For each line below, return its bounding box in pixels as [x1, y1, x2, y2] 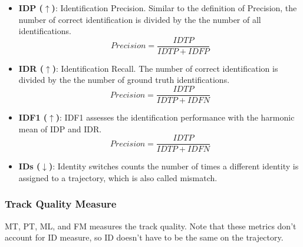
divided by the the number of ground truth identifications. [18, 74, 230, 86]
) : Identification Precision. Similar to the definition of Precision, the [51, 2, 297, 14]
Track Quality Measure [5, 196, 117, 211]
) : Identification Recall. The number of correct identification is [52, 62, 278, 74]
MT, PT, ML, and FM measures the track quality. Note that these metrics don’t [5, 219, 297, 232]
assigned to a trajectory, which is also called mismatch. [18, 171, 218, 183]
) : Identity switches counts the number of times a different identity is [48, 160, 299, 172]
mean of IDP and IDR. [18, 122, 102, 135]
